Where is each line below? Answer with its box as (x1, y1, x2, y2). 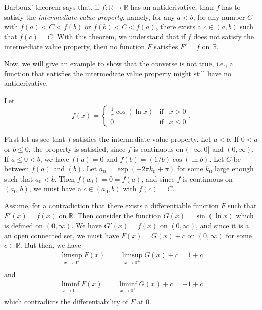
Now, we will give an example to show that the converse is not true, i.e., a (4, 58, 233, 68)
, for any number (193, 11, 245, 22)
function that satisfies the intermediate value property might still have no (4, 68, 231, 78)
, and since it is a (196, 220, 249, 231)
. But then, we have (20, 240, 81, 250)
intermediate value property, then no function (4, 41, 145, 52)
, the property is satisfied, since (28, 143, 126, 154)
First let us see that (4, 134, 65, 144)
